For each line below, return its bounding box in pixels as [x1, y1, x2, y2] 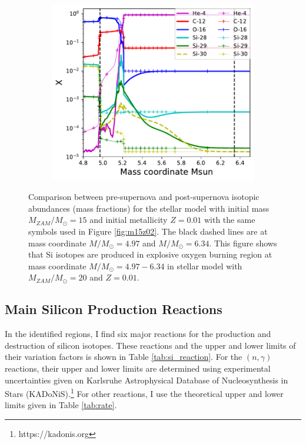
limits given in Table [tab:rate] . [5, 399, 117, 411]
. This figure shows [209, 236, 277, 249]
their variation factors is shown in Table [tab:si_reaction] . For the [5, 350, 242, 363]
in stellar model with [167, 259, 242, 272]
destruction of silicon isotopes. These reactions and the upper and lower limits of [5, 339, 296, 351]
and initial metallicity [89, 213, 168, 226]
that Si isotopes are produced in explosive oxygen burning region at [28, 248, 272, 261]
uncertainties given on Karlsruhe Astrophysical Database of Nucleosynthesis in [5, 373, 288, 386]
